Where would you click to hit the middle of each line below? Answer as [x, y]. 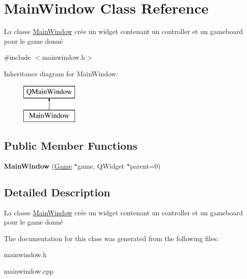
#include [18, 57]
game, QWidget [101, 166]
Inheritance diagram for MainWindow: [61, 73]
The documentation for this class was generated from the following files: [111, 238]
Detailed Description [57, 192]
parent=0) [145, 166]
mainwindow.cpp [29, 271]
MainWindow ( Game [38, 166]
